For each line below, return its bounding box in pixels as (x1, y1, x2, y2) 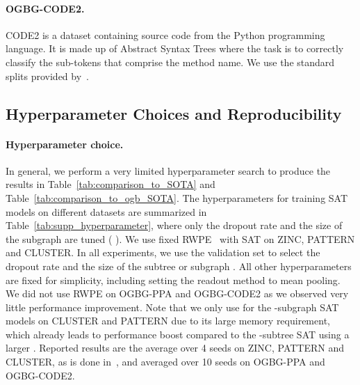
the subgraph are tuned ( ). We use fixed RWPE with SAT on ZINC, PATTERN (6, 231, 355, 246)
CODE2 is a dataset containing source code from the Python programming (6, 27, 325, 42)
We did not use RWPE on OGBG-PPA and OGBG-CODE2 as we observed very (6, 286, 349, 301)
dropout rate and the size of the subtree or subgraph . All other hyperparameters (6, 258, 352, 273)
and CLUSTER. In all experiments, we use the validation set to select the (6, 245, 320, 260)
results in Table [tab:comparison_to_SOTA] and (6, 177, 215, 191)
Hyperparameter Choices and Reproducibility (6, 102, 342, 124)
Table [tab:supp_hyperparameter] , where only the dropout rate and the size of (6, 218, 343, 233)
